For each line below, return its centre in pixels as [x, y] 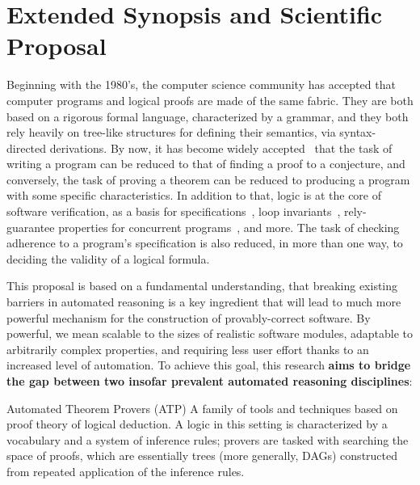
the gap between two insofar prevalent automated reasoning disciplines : [210, 381]
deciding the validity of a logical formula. [108, 258]
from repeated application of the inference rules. [126, 471]
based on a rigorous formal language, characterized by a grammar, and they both [208, 116]
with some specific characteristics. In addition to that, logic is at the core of [194, 195]
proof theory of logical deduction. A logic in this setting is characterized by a [197, 424]
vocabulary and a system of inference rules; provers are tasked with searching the [208, 439]
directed [27, 148]
